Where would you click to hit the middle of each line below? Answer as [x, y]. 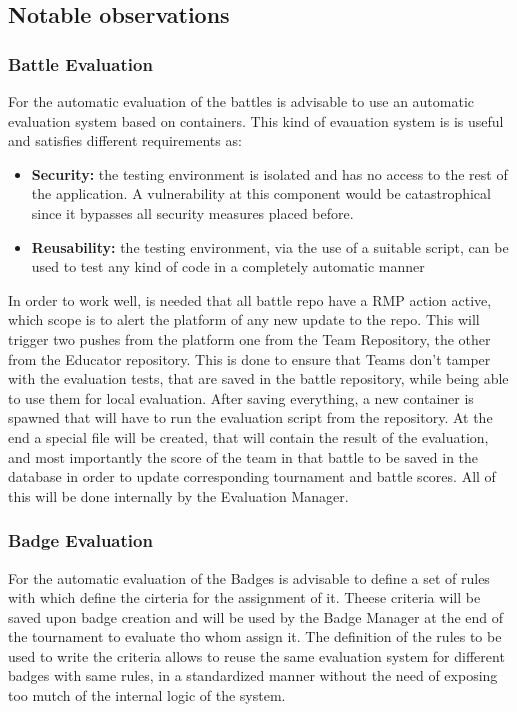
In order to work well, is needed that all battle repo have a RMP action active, [250, 299]
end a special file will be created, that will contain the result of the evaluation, [248, 436]
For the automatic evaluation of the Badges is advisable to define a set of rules [249, 577]
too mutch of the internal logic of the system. [147, 695]
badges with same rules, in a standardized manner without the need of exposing [253, 675]
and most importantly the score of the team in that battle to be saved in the [243, 456]
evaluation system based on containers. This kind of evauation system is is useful [256, 120]
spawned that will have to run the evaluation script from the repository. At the [250, 417]
